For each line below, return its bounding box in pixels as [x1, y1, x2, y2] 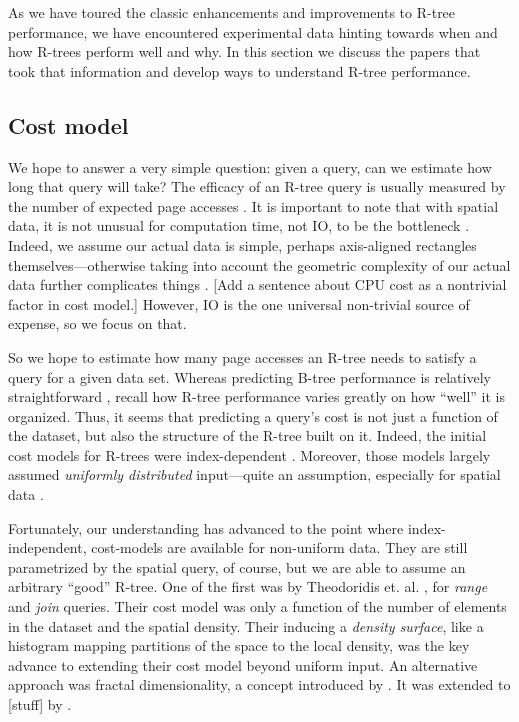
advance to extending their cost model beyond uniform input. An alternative [8, 654, 478, 675]
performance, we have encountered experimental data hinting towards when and [8, 21, 498, 42]
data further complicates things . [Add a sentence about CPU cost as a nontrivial [8, 274, 507, 295]
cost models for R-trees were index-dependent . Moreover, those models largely [8, 444, 491, 465]
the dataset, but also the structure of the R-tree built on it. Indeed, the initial [8, 425, 487, 446]
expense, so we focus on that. [8, 313, 187, 334]
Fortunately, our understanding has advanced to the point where [8, 517, 404, 538]
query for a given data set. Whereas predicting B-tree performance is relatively [8, 366, 491, 387]
